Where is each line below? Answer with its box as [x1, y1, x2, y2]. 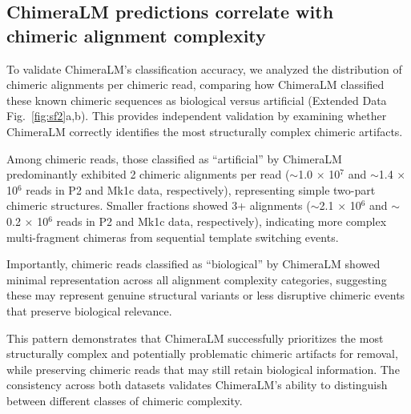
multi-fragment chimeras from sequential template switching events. [6, 228, 339, 245]
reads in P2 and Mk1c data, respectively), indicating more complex [56, 212, 387, 229]
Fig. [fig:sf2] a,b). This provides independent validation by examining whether [6, 107, 387, 124]
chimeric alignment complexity [6, 22, 266, 47]
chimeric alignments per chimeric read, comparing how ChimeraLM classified [6, 76, 385, 93]
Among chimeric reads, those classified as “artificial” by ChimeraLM [6, 150, 342, 167]
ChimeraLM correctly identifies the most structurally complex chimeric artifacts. [6, 123, 403, 139]
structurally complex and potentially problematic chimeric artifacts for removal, [6, 345, 398, 362]
